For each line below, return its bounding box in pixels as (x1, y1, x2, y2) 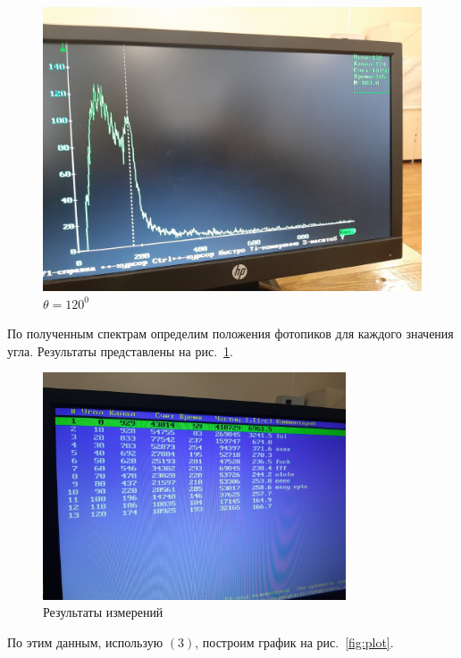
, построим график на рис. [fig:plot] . (195, 632, 394, 651)
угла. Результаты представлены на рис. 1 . (7, 341, 233, 360)
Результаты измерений (43, 603, 163, 621)
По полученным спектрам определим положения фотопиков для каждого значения (7, 324, 454, 343)
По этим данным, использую (7, 632, 163, 651)
